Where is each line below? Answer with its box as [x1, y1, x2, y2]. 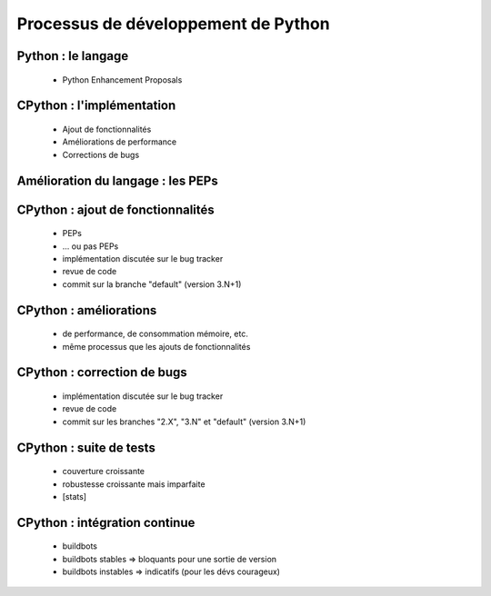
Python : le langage [16, 48, 129, 64]
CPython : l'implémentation [16, 98, 176, 114]
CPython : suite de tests [16, 440, 156, 455]
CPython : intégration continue [16, 514, 195, 531]
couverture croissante [62, 466, 145, 477]
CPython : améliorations [16, 303, 157, 318]
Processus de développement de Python [16, 14, 331, 34]
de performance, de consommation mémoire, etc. [62, 328, 249, 340]
